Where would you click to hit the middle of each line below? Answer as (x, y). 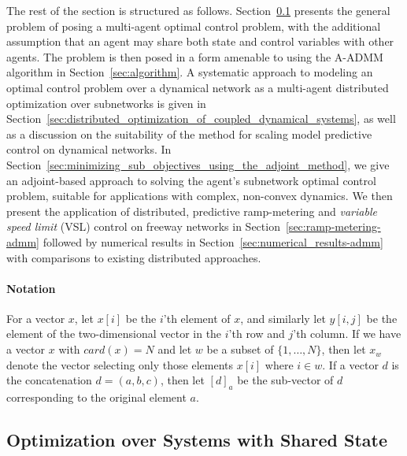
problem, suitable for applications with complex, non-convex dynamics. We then (200, 196)
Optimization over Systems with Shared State (197, 440)
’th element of (197, 318)
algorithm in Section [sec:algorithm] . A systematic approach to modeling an (190, 72)
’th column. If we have (347, 334)
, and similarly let (283, 318)
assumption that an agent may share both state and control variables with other (200, 41)
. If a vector (350, 364)
